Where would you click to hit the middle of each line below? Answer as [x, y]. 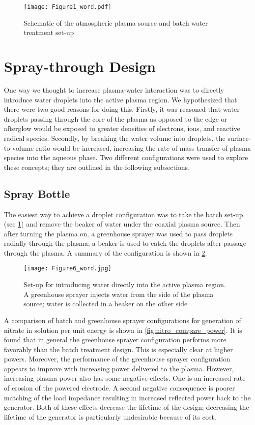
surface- [239, 138]
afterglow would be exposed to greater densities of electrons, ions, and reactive [122, 128]
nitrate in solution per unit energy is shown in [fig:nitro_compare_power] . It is [123, 330]
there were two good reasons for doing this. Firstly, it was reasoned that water [122, 109]
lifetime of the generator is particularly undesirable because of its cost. [110, 416]
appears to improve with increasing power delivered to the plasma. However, [119, 368]
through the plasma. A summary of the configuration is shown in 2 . [106, 252]
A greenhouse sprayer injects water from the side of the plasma [119, 294]
